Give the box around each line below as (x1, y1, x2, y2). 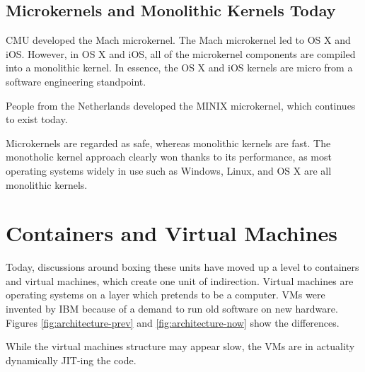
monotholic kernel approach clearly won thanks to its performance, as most (6, 149, 332, 164)
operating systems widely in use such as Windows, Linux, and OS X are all (6, 163, 332, 178)
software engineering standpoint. (6, 74, 146, 88)
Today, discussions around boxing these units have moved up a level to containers (6, 260, 359, 274)
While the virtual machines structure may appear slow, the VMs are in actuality (6, 339, 355, 354)
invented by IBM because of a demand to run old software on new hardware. (6, 301, 338, 316)
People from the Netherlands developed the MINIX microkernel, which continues (6, 98, 356, 112)
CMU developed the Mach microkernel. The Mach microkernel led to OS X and (6, 33, 351, 47)
